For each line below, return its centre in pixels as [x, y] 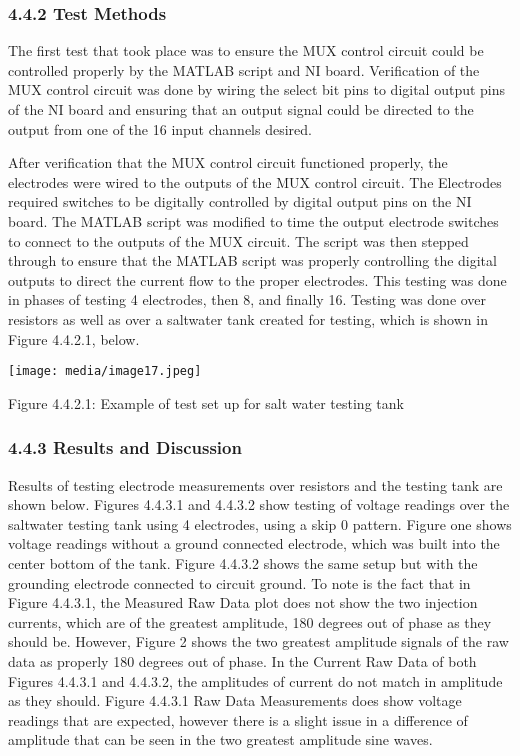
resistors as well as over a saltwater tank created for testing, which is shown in [248, 318]
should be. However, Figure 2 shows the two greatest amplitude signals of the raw [258, 641]
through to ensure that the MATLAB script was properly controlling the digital [252, 260]
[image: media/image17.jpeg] [105, 371]
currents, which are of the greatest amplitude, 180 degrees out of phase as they [250, 621]
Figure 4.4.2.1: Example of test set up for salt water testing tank [206, 402]
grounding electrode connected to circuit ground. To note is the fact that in [239, 582]
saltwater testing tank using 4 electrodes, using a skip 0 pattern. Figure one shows [260, 523]
